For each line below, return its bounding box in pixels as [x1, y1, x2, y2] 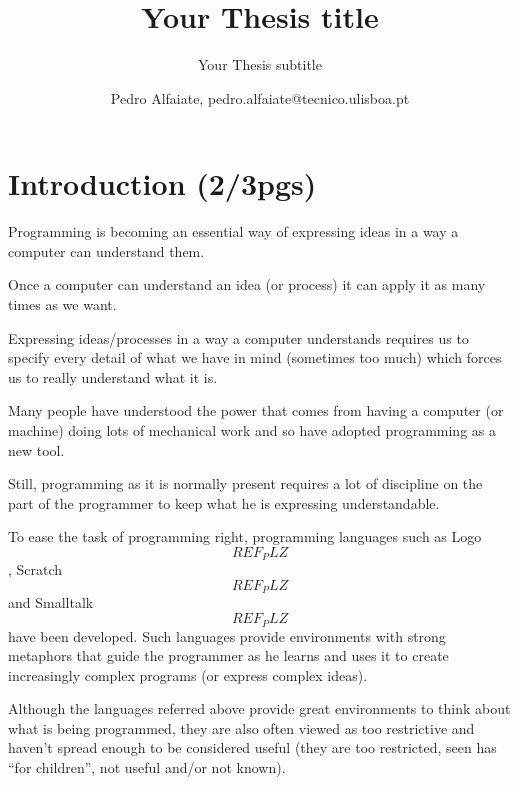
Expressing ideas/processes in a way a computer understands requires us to [8, 327, 469, 348]
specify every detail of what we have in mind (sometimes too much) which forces [8, 347, 502, 368]
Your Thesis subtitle [198, 54, 322, 75]
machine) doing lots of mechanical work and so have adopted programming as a [8, 420, 496, 440]
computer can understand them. [8, 240, 205, 261]
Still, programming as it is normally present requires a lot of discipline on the [8, 473, 483, 494]
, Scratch [8, 559, 63, 580]
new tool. [8, 439, 65, 460]
